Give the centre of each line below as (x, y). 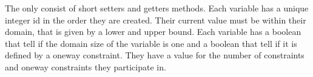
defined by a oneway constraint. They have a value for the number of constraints (155, 55)
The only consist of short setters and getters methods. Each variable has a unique (157, 8)
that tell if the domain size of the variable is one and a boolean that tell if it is (151, 43)
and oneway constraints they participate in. (86, 66)
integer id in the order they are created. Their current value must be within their (156, 20)
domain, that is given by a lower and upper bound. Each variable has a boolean (153, 32)
